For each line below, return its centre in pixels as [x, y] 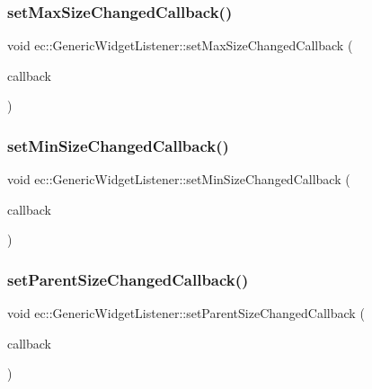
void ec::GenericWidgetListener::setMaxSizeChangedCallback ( [180, 45]
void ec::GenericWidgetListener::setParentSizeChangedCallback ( [186, 313]
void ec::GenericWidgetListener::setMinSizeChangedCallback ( [179, 179]
